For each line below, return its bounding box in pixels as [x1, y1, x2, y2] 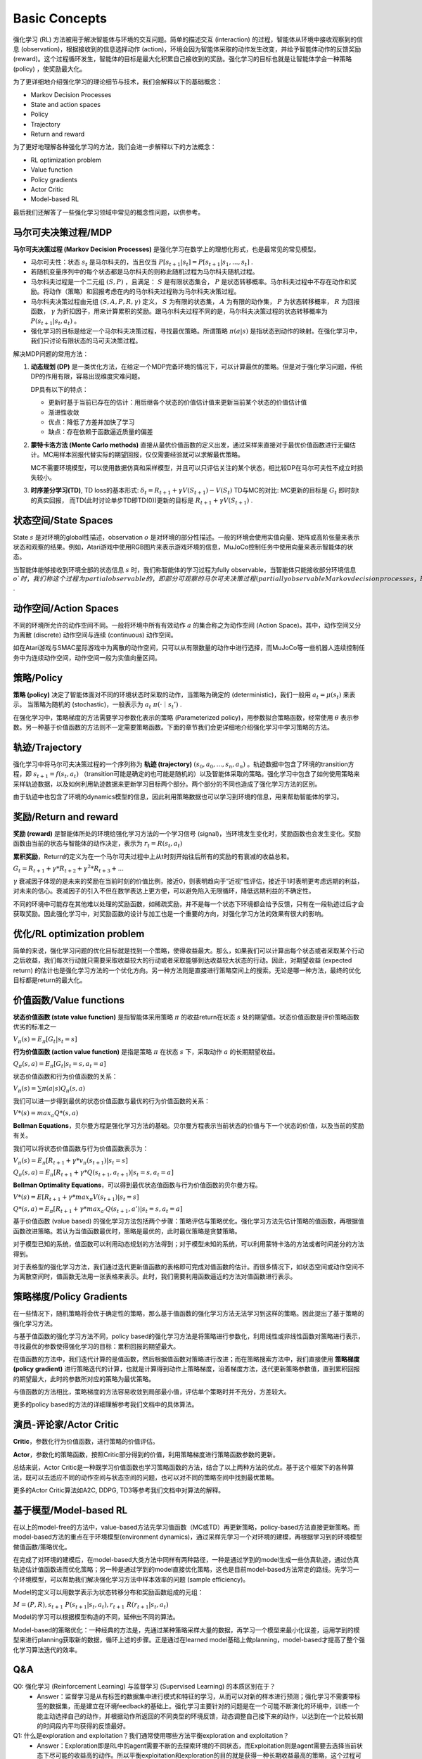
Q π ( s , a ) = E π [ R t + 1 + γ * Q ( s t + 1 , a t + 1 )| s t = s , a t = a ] [13, 1168, 174, 1178]
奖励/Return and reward [13, 811, 119, 823]
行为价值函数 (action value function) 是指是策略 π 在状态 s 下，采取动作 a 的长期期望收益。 [13, 1047, 279, 1055]
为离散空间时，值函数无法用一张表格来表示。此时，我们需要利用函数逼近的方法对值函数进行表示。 [13, 1272, 297, 1281]
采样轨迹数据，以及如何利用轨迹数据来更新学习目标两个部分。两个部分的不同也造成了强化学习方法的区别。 [13, 780, 321, 788]
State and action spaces [30, 100, 101, 108]
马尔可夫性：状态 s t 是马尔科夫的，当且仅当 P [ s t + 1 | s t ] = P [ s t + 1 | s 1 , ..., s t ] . [30, 258, 253, 267]
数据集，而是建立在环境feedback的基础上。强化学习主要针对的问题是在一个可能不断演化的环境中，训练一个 [49, 1702, 360, 1710]
